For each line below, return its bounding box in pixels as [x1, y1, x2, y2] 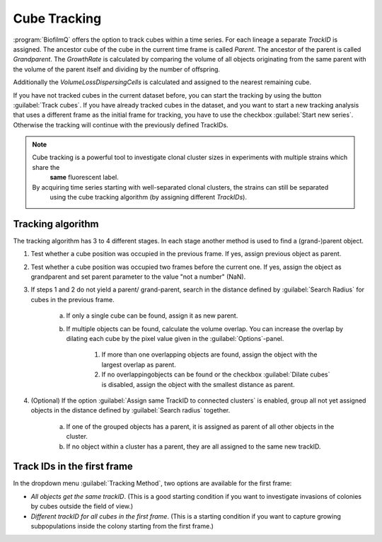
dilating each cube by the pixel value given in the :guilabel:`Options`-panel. [66, 335, 284, 343]
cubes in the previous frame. [30, 295, 115, 304]
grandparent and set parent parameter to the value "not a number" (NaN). [30, 272, 246, 281]
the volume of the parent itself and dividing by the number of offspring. [13, 64, 221, 74]
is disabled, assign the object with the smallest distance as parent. [101, 380, 295, 388]
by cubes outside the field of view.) [30, 502, 134, 511]
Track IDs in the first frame [13, 461, 134, 473]
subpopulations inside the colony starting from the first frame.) [30, 522, 214, 531]
